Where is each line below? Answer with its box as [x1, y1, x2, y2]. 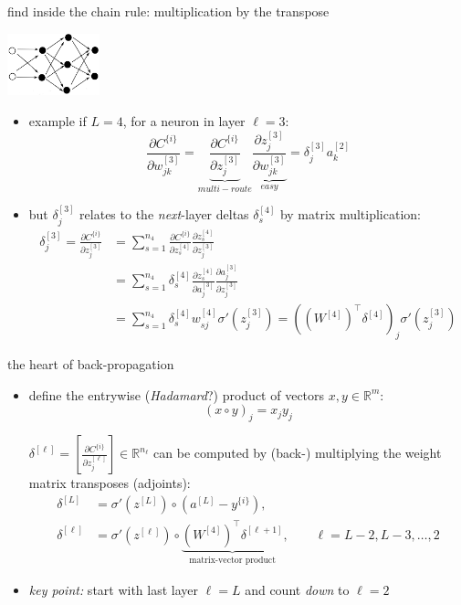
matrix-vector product [189, 556, 277, 566]
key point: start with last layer [28, 580, 199, 600]
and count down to [245, 580, 350, 600]
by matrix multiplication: [279, 205, 421, 224]
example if [28, 111, 87, 131]
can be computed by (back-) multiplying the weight [153, 443, 442, 462]
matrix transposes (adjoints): [28, 473, 191, 492]
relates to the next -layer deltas [79, 205, 249, 224]
